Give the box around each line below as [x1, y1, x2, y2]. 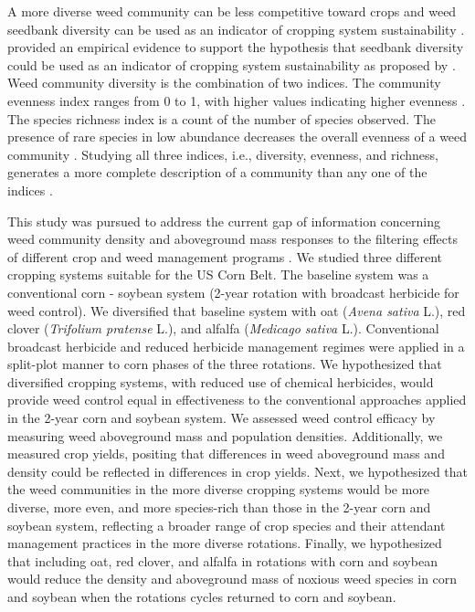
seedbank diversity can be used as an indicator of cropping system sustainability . [7, 19, 465, 38]
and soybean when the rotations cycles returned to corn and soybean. [7, 587, 396, 606]
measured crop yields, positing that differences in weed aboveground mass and [7, 444, 445, 463]
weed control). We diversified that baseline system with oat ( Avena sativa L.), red [7, 301, 466, 320]
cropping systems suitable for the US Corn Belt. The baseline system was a [7, 265, 429, 284]
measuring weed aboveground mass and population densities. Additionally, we [7, 426, 443, 445]
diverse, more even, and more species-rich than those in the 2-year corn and [7, 498, 431, 517]
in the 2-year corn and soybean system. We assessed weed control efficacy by [7, 408, 436, 427]
